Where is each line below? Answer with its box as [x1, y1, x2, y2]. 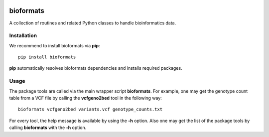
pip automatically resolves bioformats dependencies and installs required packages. [9, 65, 182, 71]
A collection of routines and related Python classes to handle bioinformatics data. [9, 20, 176, 26]
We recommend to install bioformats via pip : [9, 42, 100, 48]
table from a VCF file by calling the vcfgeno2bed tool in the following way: [9, 95, 162, 101]
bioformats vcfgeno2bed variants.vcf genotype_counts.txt [18, 107, 163, 112]
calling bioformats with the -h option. [9, 125, 87, 131]
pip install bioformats [18, 54, 76, 60]
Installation [9, 32, 37, 39]
